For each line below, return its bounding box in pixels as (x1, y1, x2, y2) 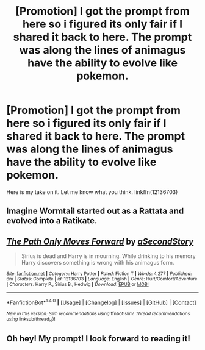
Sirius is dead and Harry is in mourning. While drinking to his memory (21, 252, 196, 260)
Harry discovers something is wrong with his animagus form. (21, 259, 174, 266)
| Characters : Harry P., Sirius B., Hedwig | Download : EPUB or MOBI (6, 282, 149, 288)
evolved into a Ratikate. (6, 215, 98, 226)
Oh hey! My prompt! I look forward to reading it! (6, 334, 191, 344)
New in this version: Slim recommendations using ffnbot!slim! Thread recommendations (6, 310, 190, 316)
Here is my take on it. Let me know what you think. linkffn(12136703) (6, 188, 178, 196)
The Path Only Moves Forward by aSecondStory (6, 236, 194, 246)
